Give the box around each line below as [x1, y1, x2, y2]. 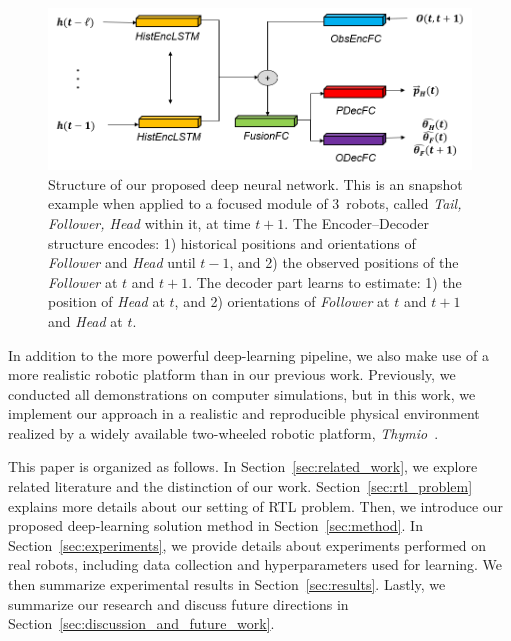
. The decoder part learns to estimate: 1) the [188, 271, 462, 292]
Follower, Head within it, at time [48, 212, 251, 233]
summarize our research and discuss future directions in [8, 593, 349, 614]
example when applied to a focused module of [48, 193, 328, 214]
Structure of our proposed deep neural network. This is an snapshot [48, 173, 463, 194]
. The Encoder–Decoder [284, 212, 430, 233]
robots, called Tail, [346, 193, 462, 214]
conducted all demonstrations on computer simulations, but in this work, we [8, 383, 476, 404]
